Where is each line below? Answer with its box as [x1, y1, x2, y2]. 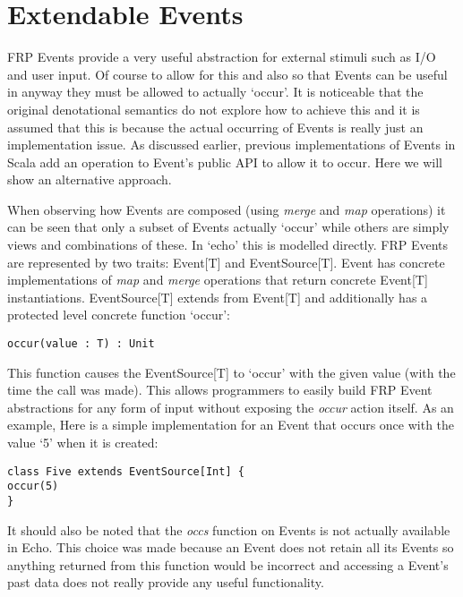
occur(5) [7, 480, 59, 493]
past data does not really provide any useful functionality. [7, 573, 324, 592]
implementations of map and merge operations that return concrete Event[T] [7, 270, 428, 289]
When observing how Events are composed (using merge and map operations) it [7, 200, 446, 218]
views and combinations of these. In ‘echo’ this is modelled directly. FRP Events [7, 235, 449, 254]
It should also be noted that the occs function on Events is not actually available [7, 520, 450, 539]
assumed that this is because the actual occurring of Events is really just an [7, 117, 424, 136]
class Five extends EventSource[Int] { [7, 465, 244, 478]
